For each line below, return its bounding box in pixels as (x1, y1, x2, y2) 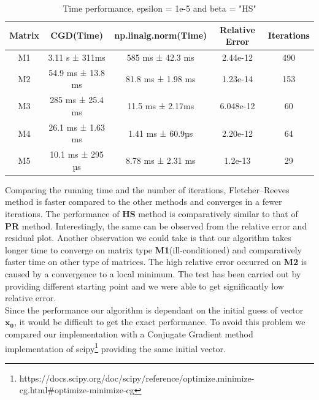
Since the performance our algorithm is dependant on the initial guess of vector (5, 303, 304, 316)
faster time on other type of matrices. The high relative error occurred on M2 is (5, 255, 307, 268)
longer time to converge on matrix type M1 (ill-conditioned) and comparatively (5, 243, 302, 256)
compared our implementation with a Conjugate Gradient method (5, 328, 253, 340)
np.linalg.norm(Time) (114, 29, 207, 42)
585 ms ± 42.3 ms (126, 51, 194, 64)
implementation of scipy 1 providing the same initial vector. (5, 340, 226, 355)
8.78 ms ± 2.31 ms (125, 153, 196, 166)
